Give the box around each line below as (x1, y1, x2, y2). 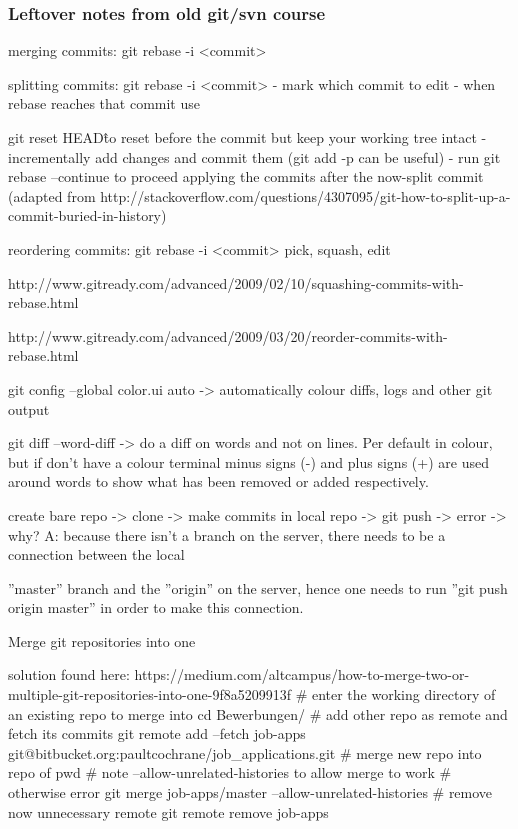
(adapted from (8, 185, 96, 206)
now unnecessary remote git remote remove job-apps (8, 801, 329, 822)
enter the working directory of (311, 684, 496, 705)
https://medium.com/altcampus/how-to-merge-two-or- (134, 664, 470, 685)
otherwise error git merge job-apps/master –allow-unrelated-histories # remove (8, 782, 493, 803)
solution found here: (8, 664, 130, 685)
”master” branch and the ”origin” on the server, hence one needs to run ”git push (8, 577, 508, 598)
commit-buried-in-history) (8, 205, 167, 226)
